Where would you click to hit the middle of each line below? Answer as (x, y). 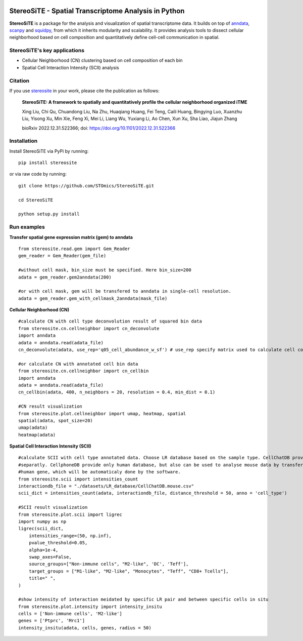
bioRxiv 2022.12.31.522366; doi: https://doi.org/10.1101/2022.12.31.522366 (99, 128)
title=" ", (42, 578)
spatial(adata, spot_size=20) (56, 420)
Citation (19, 81)
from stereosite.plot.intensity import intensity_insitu (90, 607)
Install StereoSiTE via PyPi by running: (49, 151)
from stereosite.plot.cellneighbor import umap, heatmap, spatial (102, 413)
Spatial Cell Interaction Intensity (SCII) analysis (70, 67)
